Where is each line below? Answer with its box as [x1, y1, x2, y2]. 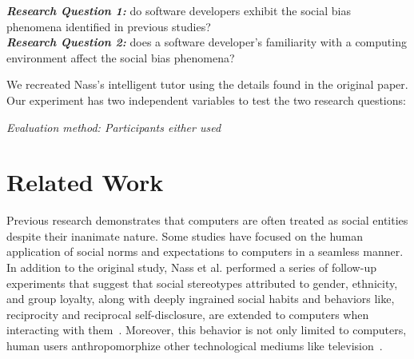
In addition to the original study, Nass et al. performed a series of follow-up [6, 259, 376, 276]
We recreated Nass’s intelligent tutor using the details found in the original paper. [6, 76, 408, 93]
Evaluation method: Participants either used [6, 118, 221, 135]
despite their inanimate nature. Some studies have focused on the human [6, 227, 364, 244]
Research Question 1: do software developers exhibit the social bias [6, 2, 351, 18]
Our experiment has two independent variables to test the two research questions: [6, 91, 406, 108]
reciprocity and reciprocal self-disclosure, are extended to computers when [6, 305, 369, 322]
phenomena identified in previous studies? [6, 18, 211, 34]
